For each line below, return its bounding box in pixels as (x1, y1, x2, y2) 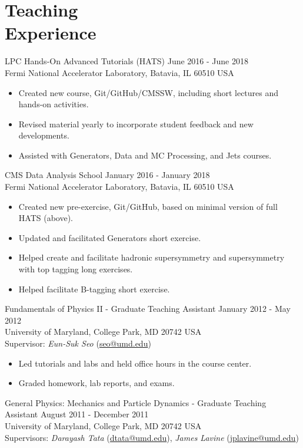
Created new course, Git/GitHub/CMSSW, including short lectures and (18, 86, 279, 98)
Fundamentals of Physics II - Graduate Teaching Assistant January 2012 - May (5, 302, 291, 315)
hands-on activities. (18, 98, 89, 110)
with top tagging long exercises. (18, 263, 133, 275)
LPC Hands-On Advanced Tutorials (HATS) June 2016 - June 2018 (5, 55, 248, 67)
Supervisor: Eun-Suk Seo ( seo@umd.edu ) (5, 337, 151, 349)
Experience (5, 21, 96, 45)
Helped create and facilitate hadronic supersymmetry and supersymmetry (18, 251, 285, 263)
